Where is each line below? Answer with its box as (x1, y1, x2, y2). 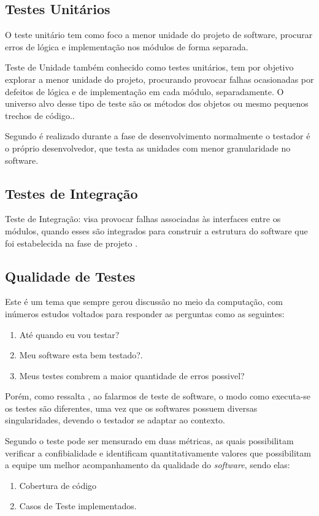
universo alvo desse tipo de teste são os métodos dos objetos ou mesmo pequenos (5, 97, 309, 110)
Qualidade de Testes (5, 266, 136, 285)
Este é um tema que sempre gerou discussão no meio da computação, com (5, 295, 283, 308)
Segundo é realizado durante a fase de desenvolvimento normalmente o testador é (5, 129, 310, 142)
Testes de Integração (5, 183, 138, 202)
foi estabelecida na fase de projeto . (5, 236, 138, 249)
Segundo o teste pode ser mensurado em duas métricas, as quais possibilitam (5, 434, 294, 447)
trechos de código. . (5, 109, 75, 121)
